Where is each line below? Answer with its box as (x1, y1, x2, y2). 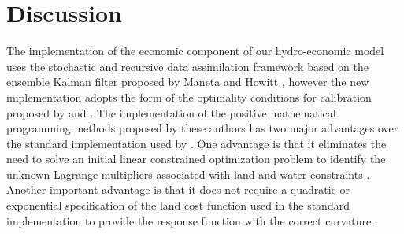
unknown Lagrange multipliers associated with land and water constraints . (6, 165, 370, 182)
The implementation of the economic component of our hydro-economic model (6, 43, 384, 59)
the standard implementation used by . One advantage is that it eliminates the (6, 135, 387, 151)
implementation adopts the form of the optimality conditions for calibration (6, 88, 372, 105)
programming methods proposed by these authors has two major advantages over (6, 120, 398, 136)
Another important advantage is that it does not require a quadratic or (6, 181, 350, 198)
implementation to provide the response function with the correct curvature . (6, 212, 378, 228)
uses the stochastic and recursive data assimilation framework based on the (6, 58, 369, 74)
